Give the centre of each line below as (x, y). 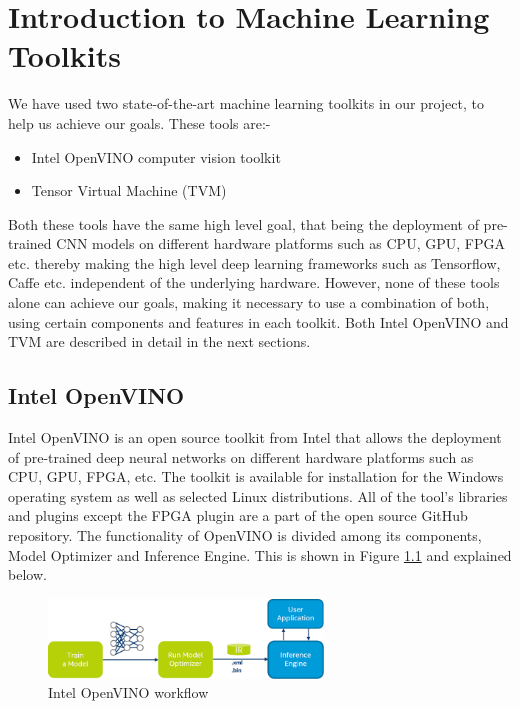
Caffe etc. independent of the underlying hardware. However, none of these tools (254, 282)
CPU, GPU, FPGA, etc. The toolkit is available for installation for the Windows (256, 476)
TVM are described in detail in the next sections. (159, 341)
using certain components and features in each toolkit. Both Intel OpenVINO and (258, 321)
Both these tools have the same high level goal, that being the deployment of (243, 223)
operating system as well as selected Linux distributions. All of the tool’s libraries (258, 495)
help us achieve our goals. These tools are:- (139, 122)
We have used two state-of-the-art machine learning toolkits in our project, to (246, 103)
